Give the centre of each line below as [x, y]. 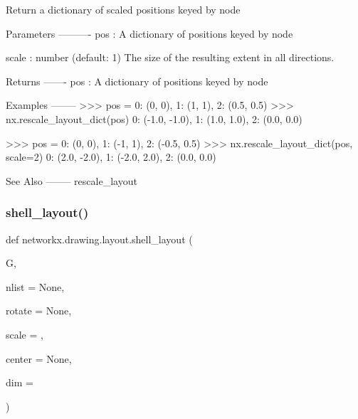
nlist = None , [35, 286]
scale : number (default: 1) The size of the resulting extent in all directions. [170, 57]
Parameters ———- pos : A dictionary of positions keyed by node [149, 33]
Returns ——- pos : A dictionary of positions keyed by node [137, 81]
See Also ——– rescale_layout [72, 180]
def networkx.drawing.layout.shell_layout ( [99, 239]
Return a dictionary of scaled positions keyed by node [123, 9]
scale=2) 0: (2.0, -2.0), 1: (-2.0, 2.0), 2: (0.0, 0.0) [111, 157]
